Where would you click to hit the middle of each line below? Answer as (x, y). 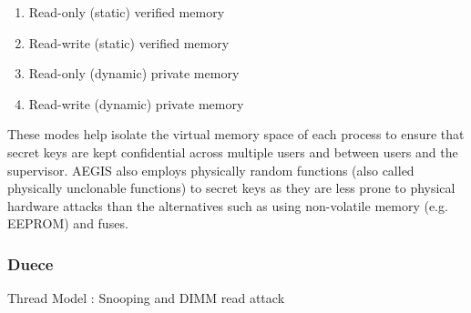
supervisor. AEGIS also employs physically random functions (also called (211, 170)
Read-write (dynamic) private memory (136, 103)
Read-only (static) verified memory (127, 12)
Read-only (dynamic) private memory (134, 73)
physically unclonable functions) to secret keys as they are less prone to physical (231, 188)
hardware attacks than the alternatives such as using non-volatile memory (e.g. (228, 205)
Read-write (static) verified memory (129, 42)
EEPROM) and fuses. (68, 223)
